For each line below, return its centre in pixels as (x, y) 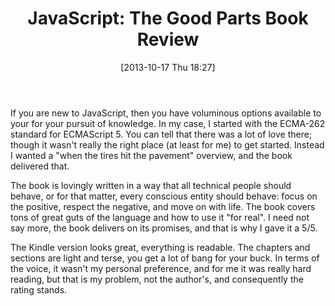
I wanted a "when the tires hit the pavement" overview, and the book (151, 155)
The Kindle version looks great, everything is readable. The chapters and (160, 247)
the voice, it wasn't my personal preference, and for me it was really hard (161, 268)
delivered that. (40, 166)
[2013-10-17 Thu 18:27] (168, 67)
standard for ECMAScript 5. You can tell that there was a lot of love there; (161, 134)
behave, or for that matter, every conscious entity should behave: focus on (164, 196)
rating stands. (39, 289)
